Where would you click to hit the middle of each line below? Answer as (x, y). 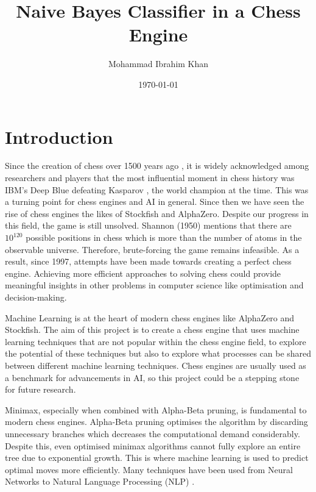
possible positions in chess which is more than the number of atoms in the (164, 237)
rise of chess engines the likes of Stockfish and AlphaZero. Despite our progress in (157, 213)
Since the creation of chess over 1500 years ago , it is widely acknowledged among (157, 166)
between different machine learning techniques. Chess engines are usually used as (156, 365)
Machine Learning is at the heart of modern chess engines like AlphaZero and (150, 317)
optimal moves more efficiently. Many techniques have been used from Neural (149, 469)
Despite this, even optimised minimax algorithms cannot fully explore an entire (153, 445)
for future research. (40, 389)
